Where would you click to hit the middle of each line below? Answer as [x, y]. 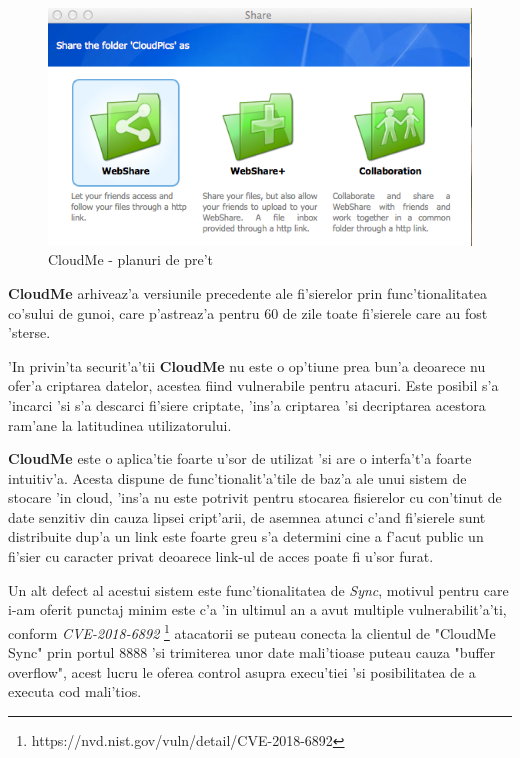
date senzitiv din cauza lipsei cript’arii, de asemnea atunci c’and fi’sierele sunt [247, 516]
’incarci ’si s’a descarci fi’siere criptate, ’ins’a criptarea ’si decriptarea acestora [247, 404]
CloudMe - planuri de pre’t [130, 259]
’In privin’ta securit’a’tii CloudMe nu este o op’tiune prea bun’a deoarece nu [247, 365]
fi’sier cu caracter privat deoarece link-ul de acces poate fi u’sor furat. [221, 556]
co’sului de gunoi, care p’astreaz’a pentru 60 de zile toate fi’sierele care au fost [248, 312]
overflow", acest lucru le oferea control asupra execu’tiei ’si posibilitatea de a [242, 671]
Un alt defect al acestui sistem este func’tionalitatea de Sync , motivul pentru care [258, 589]
